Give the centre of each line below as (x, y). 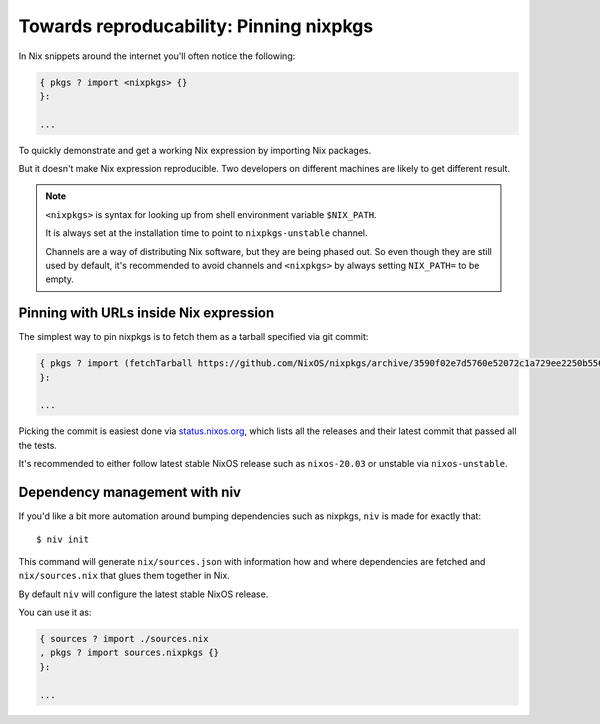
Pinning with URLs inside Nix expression (146, 313)
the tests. (37, 445)
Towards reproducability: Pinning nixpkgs (196, 26)
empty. (60, 279)
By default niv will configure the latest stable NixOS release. (143, 594)
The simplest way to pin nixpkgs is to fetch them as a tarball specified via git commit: (193, 337)
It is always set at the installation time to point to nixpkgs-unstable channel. (207, 233)
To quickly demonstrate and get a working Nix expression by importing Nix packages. (195, 150)
